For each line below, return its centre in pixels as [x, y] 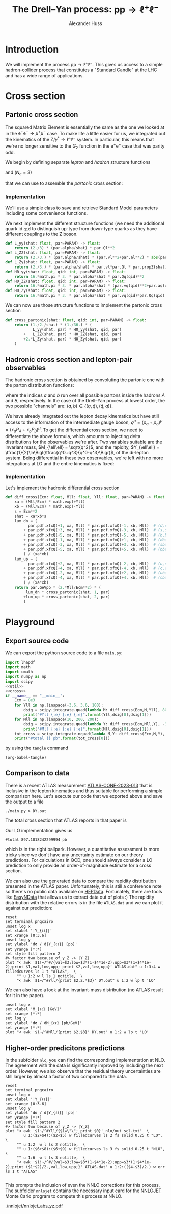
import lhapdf [20, 663]
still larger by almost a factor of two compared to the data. [66, 1076]
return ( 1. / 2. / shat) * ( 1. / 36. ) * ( [53, 325]
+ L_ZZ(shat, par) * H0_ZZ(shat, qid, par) [73, 334]
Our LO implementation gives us [39, 831]
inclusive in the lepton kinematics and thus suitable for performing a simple [84, 791]
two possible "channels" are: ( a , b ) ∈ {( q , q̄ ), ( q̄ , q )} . [59, 406]
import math [18, 667]
